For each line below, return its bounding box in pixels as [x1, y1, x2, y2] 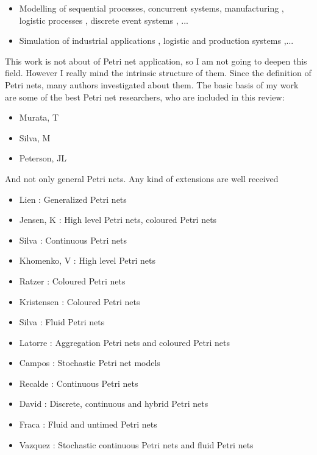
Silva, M [19, 131, 51, 144]
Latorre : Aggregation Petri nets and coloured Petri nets [19, 336, 230, 348]
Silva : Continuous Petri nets [19, 233, 127, 246]
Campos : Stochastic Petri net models [19, 356, 160, 369]
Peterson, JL [19, 152, 67, 164]
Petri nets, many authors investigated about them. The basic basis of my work [5, 78, 299, 91]
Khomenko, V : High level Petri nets [19, 254, 155, 267]
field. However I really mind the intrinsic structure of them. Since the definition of [5, 66, 312, 79]
